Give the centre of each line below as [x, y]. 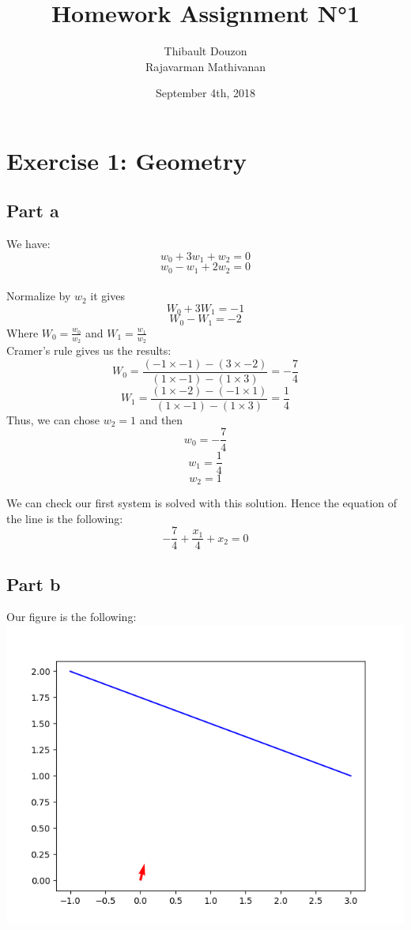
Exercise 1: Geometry [126, 160]
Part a [33, 211]
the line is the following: [65, 518]
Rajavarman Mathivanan [205, 66]
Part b [34, 584]
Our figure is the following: [72, 617]
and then [161, 419]
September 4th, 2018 [205, 93]
